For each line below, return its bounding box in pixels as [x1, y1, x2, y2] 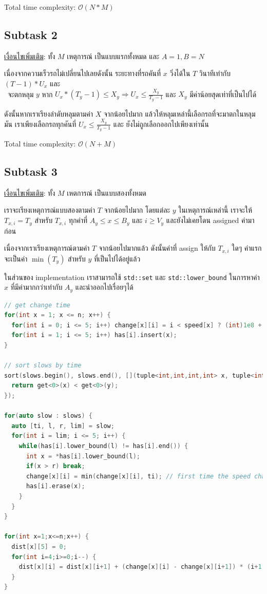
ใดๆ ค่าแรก [232, 243, 262, 253]
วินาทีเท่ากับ [199, 68, 231, 79]
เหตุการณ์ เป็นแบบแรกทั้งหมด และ [67, 50, 160, 61]
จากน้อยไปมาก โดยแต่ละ [104, 205, 170, 215]
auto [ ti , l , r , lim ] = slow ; [11, 422, 115, 430]
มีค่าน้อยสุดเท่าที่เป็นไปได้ [189, 88, 257, 99]
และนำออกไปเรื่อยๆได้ [75, 282, 133, 292]
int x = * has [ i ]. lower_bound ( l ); [26, 452, 141, 460]
